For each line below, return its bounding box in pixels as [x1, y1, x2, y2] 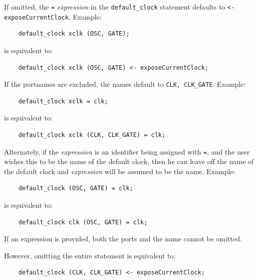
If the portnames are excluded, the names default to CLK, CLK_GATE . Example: [4, 79, 246, 89]
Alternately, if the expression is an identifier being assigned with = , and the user [4, 146, 250, 157]
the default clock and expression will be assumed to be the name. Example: [4, 166, 235, 176]
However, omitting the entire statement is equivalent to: [4, 250, 176, 260]
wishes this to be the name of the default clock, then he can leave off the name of [4, 156, 254, 167]
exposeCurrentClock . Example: [4, 11, 102, 22]
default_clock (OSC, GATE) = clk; [18, 185, 133, 192]
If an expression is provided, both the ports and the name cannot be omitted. [4, 233, 242, 244]
